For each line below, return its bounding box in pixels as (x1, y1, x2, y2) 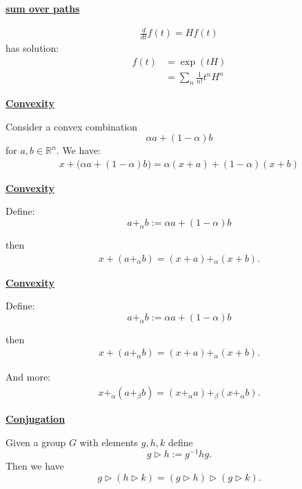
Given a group (6, 434, 66, 449)
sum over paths (6, 1, 80, 15)
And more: (6, 370, 50, 384)
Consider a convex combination (6, 119, 138, 133)
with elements (79, 434, 139, 449)
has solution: (6, 40, 59, 55)
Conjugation (6, 412, 66, 425)
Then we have (6, 459, 64, 473)
